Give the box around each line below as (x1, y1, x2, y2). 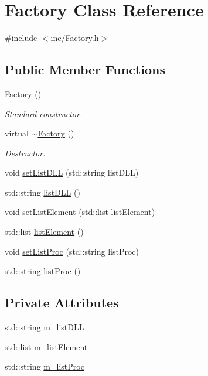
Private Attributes (5, 293, 119, 312)
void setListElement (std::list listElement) (5, 206, 155, 218)
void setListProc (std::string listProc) (5, 245, 139, 257)
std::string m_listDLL (5, 321, 84, 333)
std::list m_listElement (5, 340, 88, 353)
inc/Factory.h (50, 32, 99, 44)
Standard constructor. (5, 107, 83, 119)
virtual (5, 127, 29, 139)
